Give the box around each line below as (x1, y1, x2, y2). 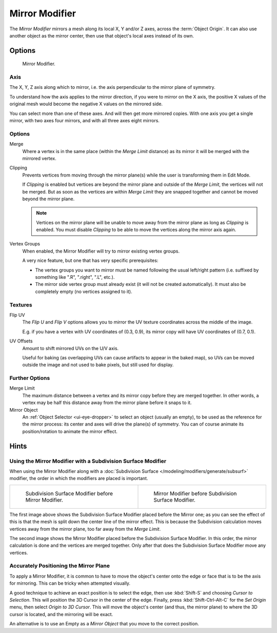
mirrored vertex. (22, 155, 56, 161)
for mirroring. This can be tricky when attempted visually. (9, 580, 131, 586)
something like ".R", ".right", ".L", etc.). (35, 274, 115, 280)
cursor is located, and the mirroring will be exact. (9, 611, 113, 617)
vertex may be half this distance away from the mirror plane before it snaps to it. (22, 399, 192, 406)
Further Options (9, 375, 50, 382)
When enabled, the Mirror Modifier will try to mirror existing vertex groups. (22, 248, 180, 254)
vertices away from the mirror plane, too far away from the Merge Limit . (9, 526, 161, 532)
